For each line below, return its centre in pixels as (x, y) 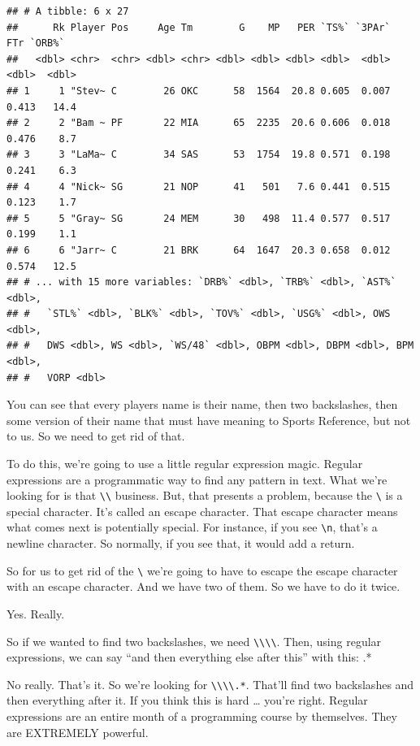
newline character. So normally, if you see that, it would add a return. (181, 543)
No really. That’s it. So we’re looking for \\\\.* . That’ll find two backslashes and (210, 684)
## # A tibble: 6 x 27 (68, 11)
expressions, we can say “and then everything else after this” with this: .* (189, 657)
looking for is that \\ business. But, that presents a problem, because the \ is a (205, 495)
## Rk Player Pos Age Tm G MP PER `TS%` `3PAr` (199, 27)
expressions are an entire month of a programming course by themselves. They (202, 716)
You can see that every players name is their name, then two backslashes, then (202, 404)
